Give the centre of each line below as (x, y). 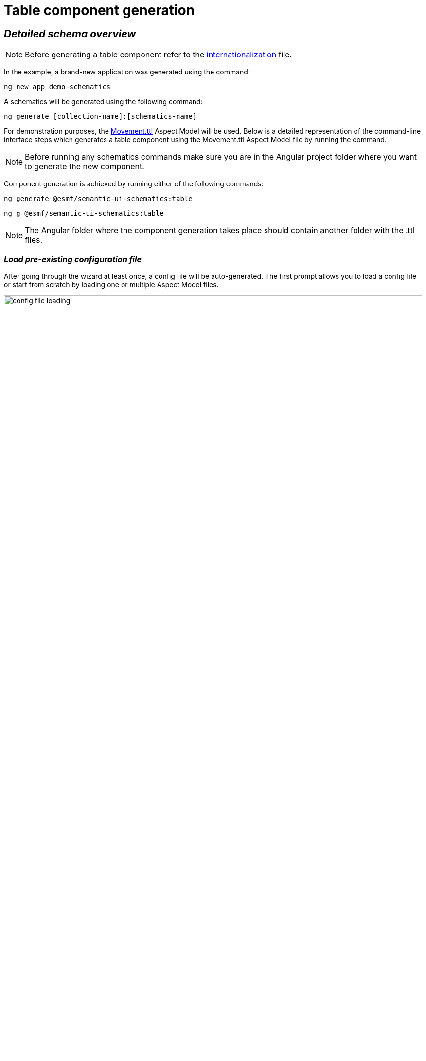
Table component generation (99, 10)
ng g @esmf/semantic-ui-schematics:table (84, 213)
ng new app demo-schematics (57, 87)
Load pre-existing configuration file (73, 259)
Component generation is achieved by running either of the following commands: (134, 184)
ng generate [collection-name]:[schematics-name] (100, 117)
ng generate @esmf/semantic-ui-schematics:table (98, 199)
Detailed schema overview (70, 34)
